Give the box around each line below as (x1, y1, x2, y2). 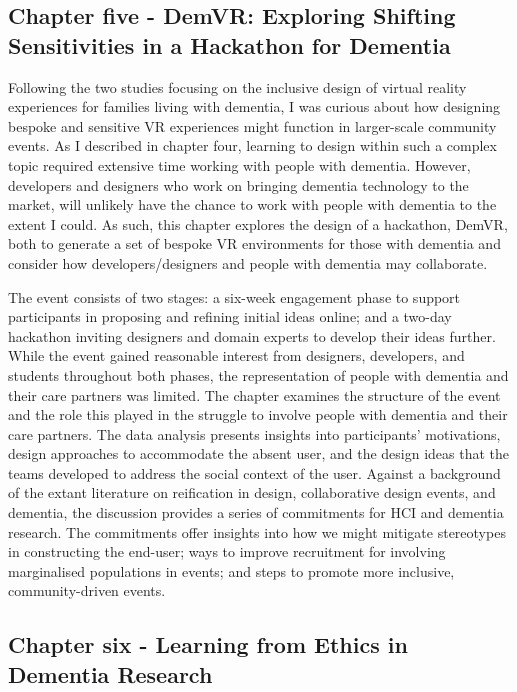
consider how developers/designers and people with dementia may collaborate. (8, 252, 488, 273)
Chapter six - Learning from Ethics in (8, 629, 408, 660)
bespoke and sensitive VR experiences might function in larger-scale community (8, 115, 497, 136)
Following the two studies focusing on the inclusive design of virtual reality (8, 76, 467, 97)
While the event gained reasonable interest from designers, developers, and (8, 345, 465, 366)
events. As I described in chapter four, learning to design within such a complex (8, 135, 497, 156)
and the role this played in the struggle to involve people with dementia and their (8, 404, 508, 425)
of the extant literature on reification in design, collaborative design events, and (8, 482, 496, 503)
